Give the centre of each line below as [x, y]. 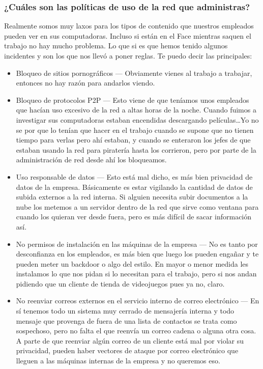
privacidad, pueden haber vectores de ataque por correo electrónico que [127, 350]
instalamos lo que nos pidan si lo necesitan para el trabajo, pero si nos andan [136, 274]
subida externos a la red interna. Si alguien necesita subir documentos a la [132, 197]
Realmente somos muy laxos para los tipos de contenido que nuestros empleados [129, 26]
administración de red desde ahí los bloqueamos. [91, 160]
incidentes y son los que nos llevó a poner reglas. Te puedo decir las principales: [128, 55]
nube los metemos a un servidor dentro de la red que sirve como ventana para [137, 206]
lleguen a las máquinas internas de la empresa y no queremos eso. [118, 361]
